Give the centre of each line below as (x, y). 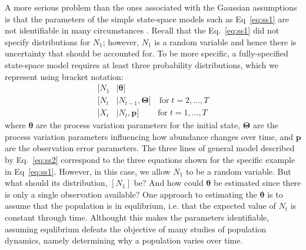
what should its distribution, (56, 183)
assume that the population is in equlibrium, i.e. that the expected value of (140, 206)
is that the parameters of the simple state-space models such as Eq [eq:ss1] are (147, 19)
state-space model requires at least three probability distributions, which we (142, 64)
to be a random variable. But (238, 171)
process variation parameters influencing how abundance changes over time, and (149, 136)
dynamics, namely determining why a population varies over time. (124, 240)
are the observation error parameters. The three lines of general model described (150, 148)
